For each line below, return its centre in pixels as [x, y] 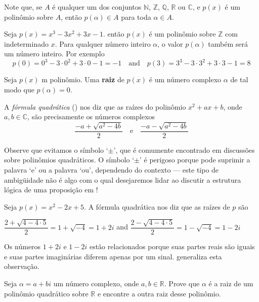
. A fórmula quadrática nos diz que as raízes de [157, 206]
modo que [19, 90]
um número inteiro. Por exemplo [54, 54]
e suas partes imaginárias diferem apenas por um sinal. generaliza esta [113, 256]
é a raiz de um [231, 283]
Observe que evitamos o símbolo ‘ [56, 149]
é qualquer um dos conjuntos [97, 7]
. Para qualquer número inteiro [103, 43]
